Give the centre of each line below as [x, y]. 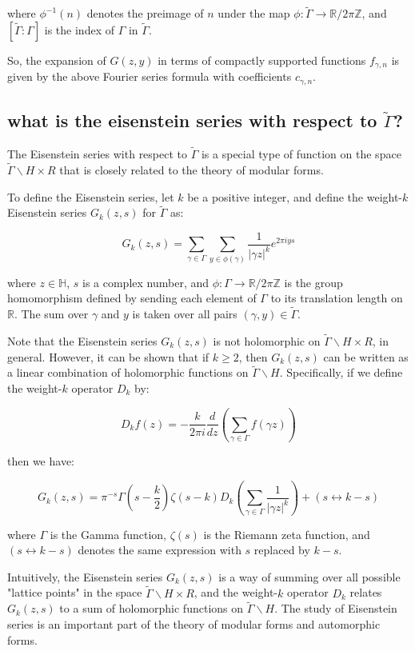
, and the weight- [236, 592]
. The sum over [51, 314]
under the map [254, 13]
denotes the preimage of [145, 13]
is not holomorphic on [267, 340]
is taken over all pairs [185, 314]
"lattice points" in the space [75, 592]
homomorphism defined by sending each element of [132, 298]
